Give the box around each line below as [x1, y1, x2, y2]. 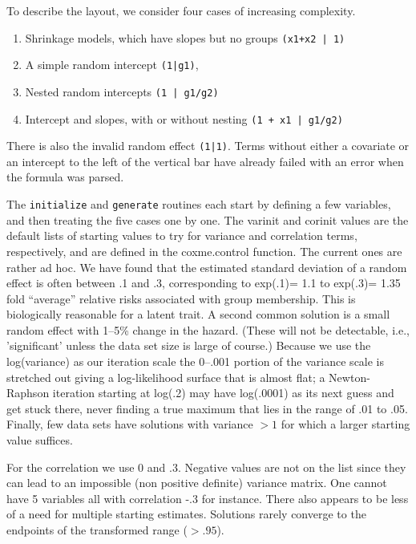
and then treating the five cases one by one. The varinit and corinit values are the [6, 211, 409, 228]
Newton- [329, 368, 370, 385]
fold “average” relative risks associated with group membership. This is [6, 290, 356, 307]
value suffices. [6, 432, 73, 449]
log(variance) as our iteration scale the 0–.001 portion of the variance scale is [6, 353, 385, 370]
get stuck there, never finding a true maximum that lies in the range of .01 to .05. [6, 400, 408, 416]
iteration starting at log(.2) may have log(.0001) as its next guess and [52, 384, 394, 401]
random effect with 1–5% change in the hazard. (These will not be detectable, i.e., [6, 321, 410, 338]
